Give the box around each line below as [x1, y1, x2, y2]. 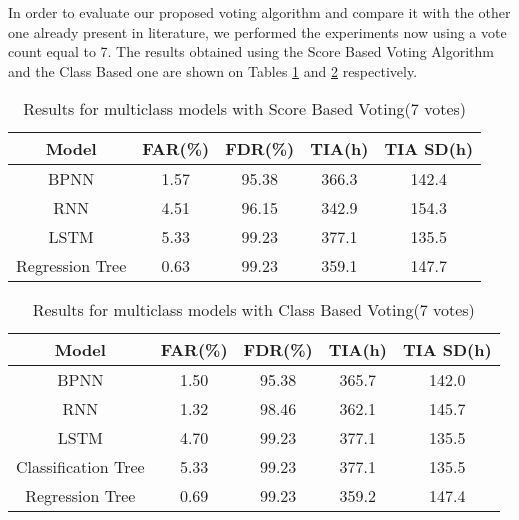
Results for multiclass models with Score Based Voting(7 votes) [23, 97, 467, 121]
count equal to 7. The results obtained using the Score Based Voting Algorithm [8, 41, 494, 62]
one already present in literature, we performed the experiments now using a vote [8, 21, 507, 42]
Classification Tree [16, 455, 145, 479]
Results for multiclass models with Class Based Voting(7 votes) [32, 298, 475, 322]
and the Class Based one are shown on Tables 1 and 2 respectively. [8, 60, 418, 81]
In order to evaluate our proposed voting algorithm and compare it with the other [8, 2, 511, 22]
